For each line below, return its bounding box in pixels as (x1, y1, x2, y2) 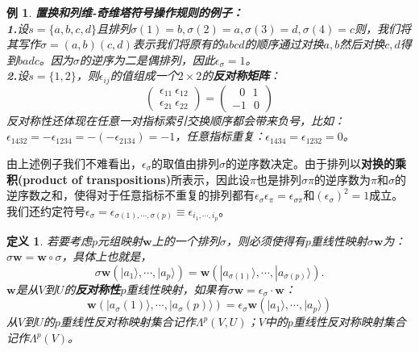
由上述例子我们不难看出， (6, 155, 142, 172)
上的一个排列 (151, 232, 220, 249)
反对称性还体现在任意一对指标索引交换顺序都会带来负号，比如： (6, 111, 345, 128)
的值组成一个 (110, 67, 178, 84)
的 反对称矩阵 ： (201, 67, 281, 84)
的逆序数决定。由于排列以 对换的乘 (226, 155, 407, 172)
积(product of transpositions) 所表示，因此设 (6, 170, 250, 187)
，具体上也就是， (61, 248, 152, 265)
